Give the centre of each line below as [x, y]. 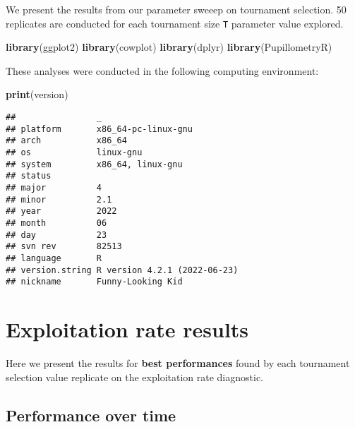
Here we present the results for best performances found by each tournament [178, 363]
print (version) [37, 94]
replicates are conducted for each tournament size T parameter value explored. [175, 23]
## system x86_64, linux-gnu [94, 164]
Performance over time [91, 415]
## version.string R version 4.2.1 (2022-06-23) [122, 270]
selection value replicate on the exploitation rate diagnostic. [135, 377]
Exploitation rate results [127, 329]
